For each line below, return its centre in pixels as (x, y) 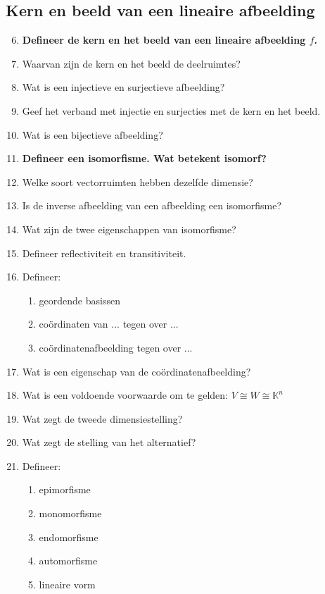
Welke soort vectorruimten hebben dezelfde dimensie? (138, 181)
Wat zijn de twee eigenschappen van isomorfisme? (129, 229)
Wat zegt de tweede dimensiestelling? (102, 418)
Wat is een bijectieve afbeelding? (93, 134)
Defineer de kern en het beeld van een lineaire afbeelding (164, 40)
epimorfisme (65, 489)
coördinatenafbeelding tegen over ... (116, 347)
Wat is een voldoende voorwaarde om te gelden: (125, 395)
